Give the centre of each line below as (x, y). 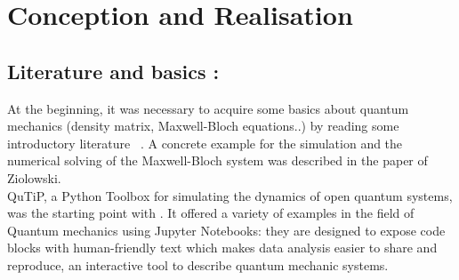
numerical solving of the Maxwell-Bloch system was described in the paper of (217, 160)
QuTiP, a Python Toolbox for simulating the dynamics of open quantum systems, (230, 195)
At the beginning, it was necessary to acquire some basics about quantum (208, 108)
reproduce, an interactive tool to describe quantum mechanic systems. (198, 264)
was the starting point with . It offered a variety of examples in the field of (211, 213)
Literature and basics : (113, 71)
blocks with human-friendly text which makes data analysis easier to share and (222, 248)
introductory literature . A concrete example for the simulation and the (205, 143)
